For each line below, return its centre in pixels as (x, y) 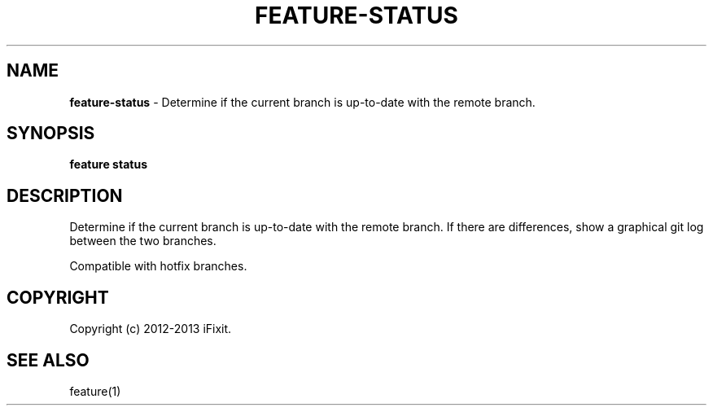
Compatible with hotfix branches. (158, 266)
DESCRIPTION (65, 195)
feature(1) (95, 391)
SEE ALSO (48, 360)
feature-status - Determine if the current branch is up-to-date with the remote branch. (302, 102)
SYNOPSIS (51, 134)
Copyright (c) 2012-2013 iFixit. (151, 329)
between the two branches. (143, 241)
